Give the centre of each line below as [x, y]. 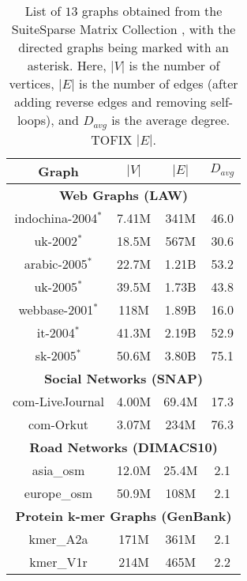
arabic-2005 [56, 263]
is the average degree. [171, 120]
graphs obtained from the [152, 11]
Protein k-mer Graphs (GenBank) [123, 515]
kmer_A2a [58, 538]
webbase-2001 [56, 309]
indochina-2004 [56, 217]
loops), [36, 120]
